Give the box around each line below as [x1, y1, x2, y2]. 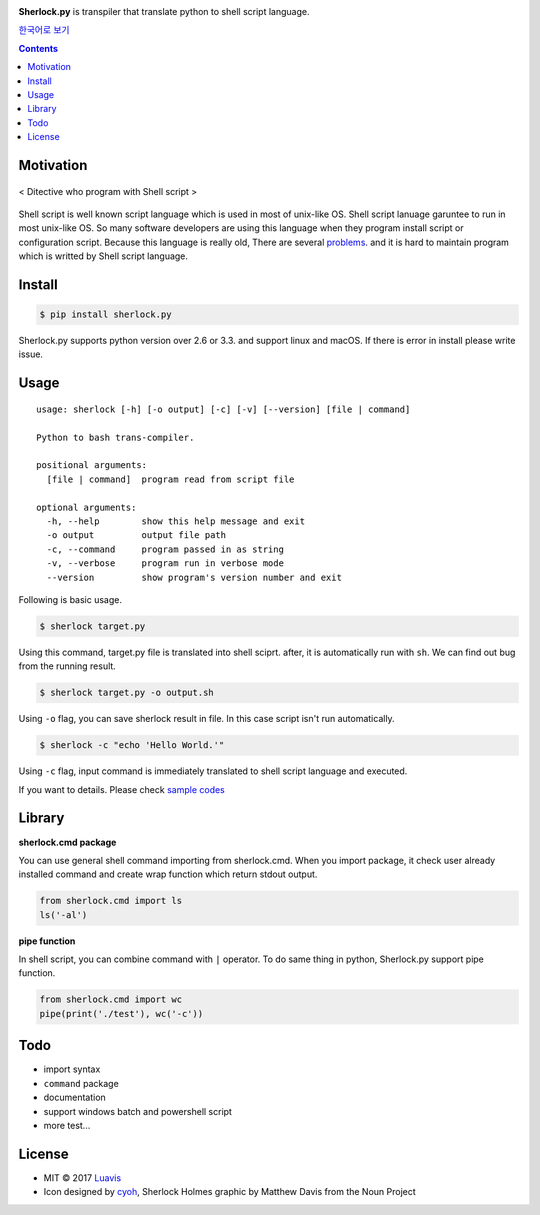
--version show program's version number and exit [46, 571, 342, 583]
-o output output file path [46, 530, 227, 541]
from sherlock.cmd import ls [39, 895, 183, 907]
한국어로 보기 [18, 24, 70, 36]
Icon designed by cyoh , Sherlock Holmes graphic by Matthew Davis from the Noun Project [43, 1186, 417, 1198]
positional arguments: [36, 460, 148, 471]
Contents [18, 42, 59, 54]
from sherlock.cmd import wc [39, 994, 183, 1005]
